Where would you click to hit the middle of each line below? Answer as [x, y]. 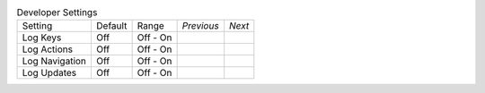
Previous [200, 26]
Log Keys [42, 38]
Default [111, 26]
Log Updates [49, 73]
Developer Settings [57, 13]
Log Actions [48, 49]
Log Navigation [54, 61]
